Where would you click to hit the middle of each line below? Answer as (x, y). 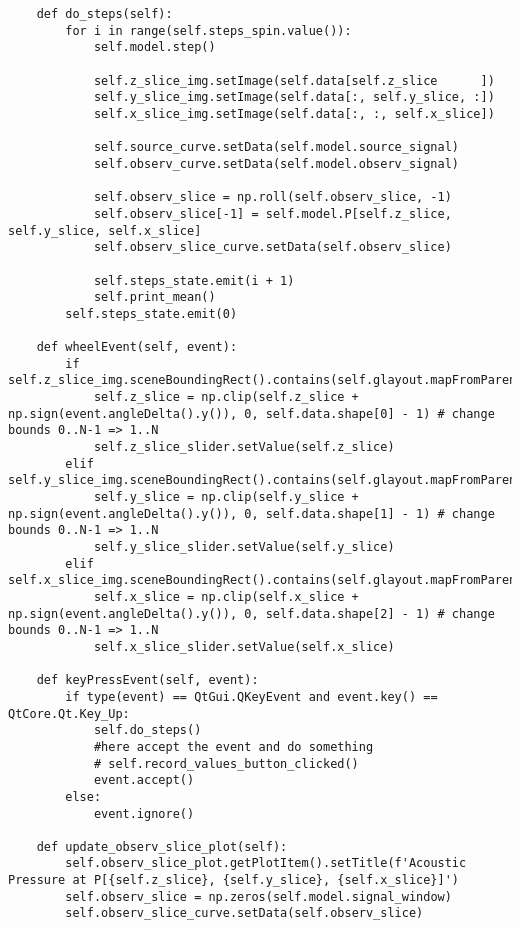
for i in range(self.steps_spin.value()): (208, 30)
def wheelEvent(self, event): (137, 347)
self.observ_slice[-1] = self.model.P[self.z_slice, (272, 213)
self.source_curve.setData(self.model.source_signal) (276, 147)
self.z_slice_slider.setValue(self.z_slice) (244, 447)
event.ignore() (144, 813)
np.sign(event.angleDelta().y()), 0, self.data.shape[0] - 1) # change (251, 413)
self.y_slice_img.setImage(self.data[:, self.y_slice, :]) (294, 97)
